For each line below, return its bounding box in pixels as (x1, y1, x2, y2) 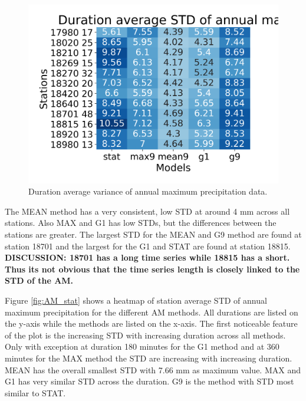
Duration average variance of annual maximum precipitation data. (28, 185, 268, 198)
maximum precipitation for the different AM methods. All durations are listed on (5, 305, 298, 318)
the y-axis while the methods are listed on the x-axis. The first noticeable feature (5, 317, 298, 330)
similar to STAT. (5, 386, 66, 399)
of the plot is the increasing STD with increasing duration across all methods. (5, 328, 286, 341)
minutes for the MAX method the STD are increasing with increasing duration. (5, 351, 292, 364)
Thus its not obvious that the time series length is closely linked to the (5, 262, 300, 275)
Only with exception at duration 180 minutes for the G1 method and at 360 (5, 340, 279, 353)
